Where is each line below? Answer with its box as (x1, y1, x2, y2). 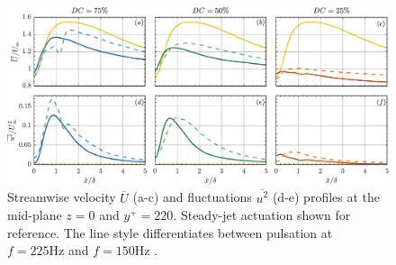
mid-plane (7, 206, 62, 224)
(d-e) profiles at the (272, 187, 381, 206)
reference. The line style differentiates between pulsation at (7, 223, 333, 242)
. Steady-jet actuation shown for (173, 206, 351, 224)
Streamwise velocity (7, 187, 116, 206)
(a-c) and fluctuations (132, 187, 252, 206)
